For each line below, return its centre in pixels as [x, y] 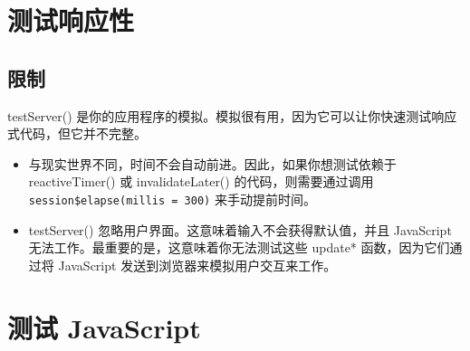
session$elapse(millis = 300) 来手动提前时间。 [172, 199]
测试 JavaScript [104, 327]
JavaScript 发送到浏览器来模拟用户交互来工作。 [197, 265]
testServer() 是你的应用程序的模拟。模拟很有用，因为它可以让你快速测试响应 [232, 115]
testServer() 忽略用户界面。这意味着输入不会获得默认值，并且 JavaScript [240, 229]
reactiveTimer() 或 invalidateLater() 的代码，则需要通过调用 [201, 181]
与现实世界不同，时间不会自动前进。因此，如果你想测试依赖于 [212, 163]
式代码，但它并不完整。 [77, 133]
